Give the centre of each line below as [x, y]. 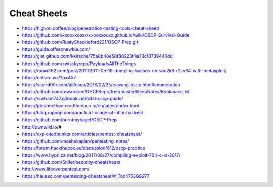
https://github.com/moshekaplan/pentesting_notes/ [76, 141]
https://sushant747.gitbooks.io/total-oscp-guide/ [73, 99]
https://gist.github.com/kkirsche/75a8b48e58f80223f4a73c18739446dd [97, 56]
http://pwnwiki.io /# [42, 127]
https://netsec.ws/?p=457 [49, 78]
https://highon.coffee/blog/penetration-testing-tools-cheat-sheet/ [91, 28]
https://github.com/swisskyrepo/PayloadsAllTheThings [79, 64]
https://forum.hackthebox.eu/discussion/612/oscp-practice [83, 148]
